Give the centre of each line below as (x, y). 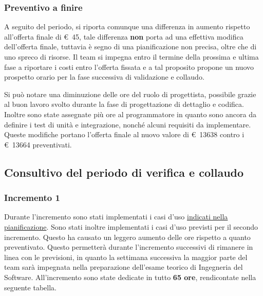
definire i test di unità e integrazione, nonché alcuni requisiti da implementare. (128, 124)
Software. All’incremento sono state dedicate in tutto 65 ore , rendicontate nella (130, 277)
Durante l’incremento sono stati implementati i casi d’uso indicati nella (116, 217)
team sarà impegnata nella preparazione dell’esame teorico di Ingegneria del (124, 267)
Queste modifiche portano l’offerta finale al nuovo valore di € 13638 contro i (124, 134)
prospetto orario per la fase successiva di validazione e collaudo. (104, 77)
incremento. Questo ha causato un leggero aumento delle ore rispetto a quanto (127, 237)
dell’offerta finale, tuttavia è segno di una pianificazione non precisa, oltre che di (130, 47)
